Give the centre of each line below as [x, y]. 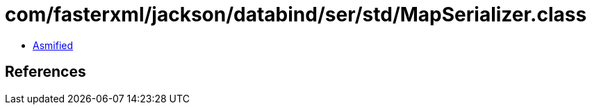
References [46, 72]
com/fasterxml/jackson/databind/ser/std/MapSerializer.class [296, 15]
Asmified [53, 45]
